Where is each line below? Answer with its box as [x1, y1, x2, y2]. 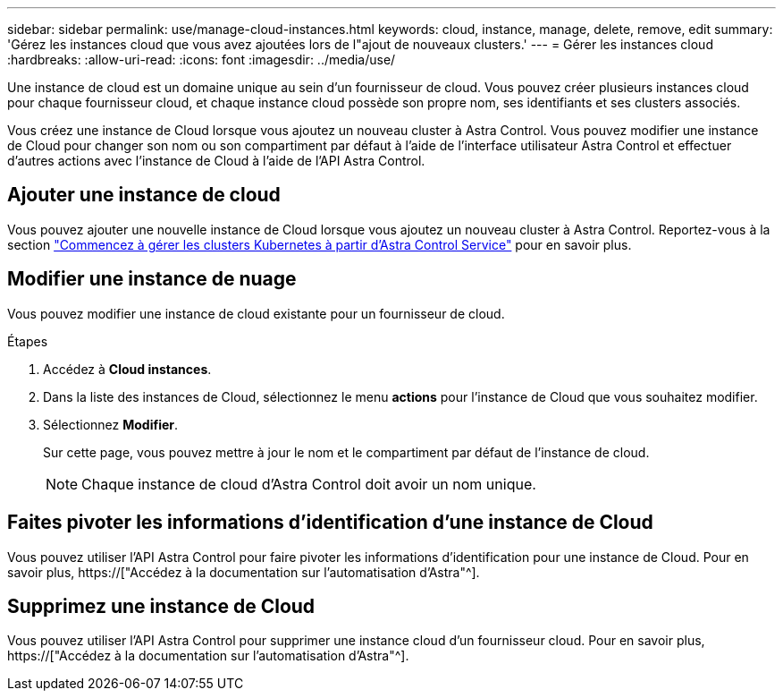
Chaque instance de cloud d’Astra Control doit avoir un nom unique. [81, 474, 536, 493]
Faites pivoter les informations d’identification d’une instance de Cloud [7, 511, 653, 534]
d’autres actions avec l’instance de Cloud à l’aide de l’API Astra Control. [7, 153, 425, 168]
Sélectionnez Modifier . [43, 416, 179, 432]
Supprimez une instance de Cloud [7, 594, 316, 617]
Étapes [7, 333, 48, 349]
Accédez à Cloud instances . [43, 361, 212, 377]
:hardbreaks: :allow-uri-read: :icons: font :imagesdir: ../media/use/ [7, 52, 396, 67]
